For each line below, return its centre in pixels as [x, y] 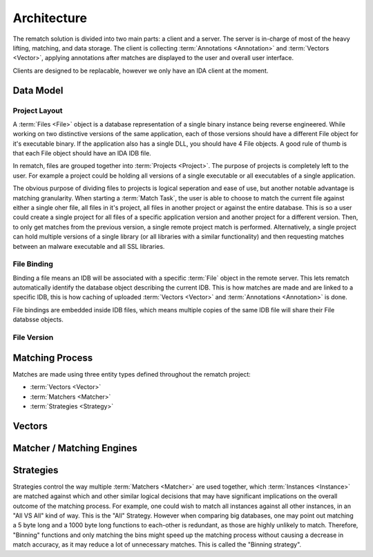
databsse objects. [38, 320]
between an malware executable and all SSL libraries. [89, 246]
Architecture [50, 18]
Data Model [38, 90]
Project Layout [38, 111]
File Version [33, 337]
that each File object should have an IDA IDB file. [82, 153]
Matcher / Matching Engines [75, 448]
